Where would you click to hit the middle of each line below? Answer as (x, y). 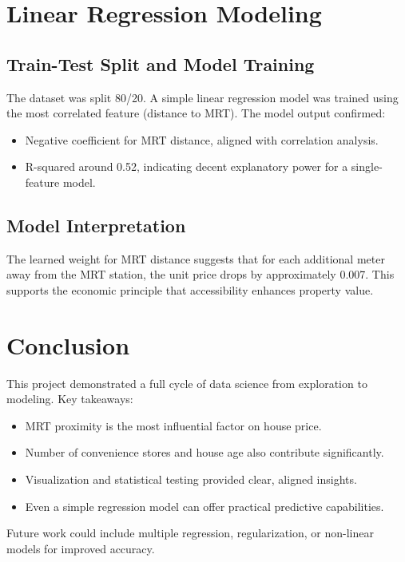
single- (367, 166)
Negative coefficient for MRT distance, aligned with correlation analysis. (202, 139)
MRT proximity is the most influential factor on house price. (173, 425)
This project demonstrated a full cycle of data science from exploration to (187, 383)
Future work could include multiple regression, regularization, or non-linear (190, 533)
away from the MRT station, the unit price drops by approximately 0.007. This (201, 274)
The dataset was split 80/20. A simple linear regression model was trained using (202, 97)
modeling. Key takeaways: (70, 399)
